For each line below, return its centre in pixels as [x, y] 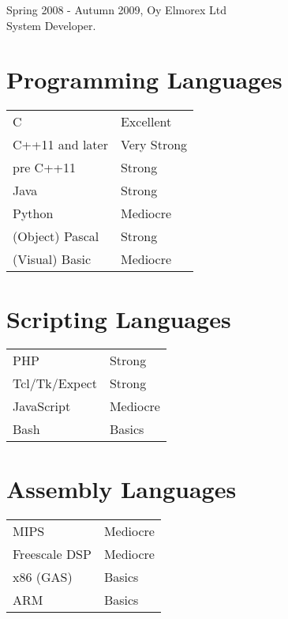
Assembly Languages [122, 488]
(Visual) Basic [52, 259]
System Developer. [51, 25]
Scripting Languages [119, 318]
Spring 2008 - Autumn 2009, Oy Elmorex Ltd [116, 9]
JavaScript [42, 406]
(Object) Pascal [56, 236]
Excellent [146, 122]
